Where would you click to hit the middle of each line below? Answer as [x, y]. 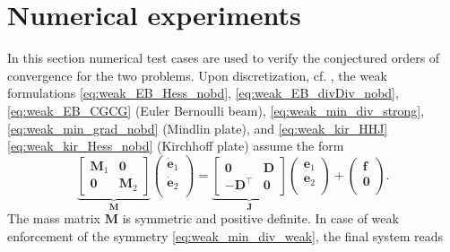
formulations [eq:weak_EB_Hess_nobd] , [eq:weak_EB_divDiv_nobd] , [203, 93]
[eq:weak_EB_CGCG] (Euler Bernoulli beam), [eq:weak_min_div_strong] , [216, 110]
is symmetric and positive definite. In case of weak [260, 218]
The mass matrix [54, 218]
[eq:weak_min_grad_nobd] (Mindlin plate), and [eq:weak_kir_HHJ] [198, 128]
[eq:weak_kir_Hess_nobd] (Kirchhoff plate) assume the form [176, 146]
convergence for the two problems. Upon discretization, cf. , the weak [197, 75]
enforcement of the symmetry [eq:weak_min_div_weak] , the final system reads [225, 235]
